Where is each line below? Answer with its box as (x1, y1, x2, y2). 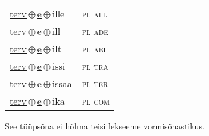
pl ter (81, 76, 108, 90)
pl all (81, 7, 107, 20)
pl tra (81, 59, 108, 73)
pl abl (81, 42, 108, 55)
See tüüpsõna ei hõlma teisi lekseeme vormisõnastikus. (5, 120, 205, 132)
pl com (81, 94, 110, 108)
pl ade (81, 24, 108, 38)
